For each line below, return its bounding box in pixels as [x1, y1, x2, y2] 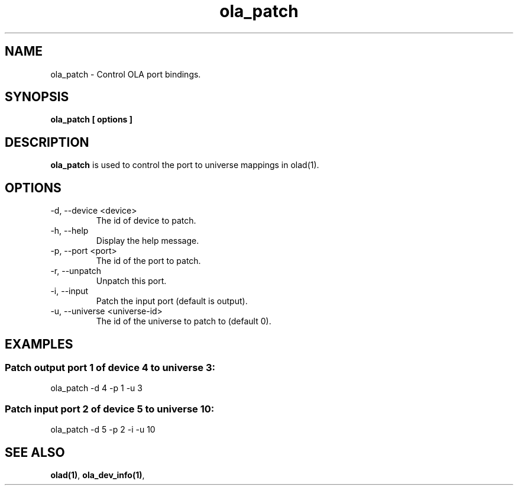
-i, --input [50, 286, 89, 296]
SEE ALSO [5, 444, 65, 460]
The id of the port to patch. [96, 256, 201, 266]
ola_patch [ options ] [50, 114, 133, 125]
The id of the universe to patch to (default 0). [96, 316, 271, 327]
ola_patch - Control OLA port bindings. [50, 69, 201, 79]
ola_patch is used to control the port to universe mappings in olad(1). [50, 160, 319, 170]
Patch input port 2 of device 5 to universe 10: [5, 402, 215, 415]
